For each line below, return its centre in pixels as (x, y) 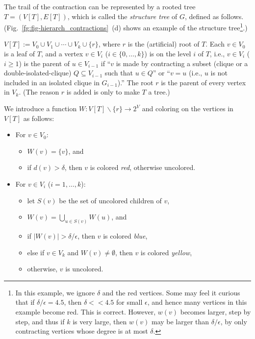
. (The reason (39, 92)
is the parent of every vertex (204, 82)
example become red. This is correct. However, (86, 311)
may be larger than (180, 321)
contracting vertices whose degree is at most (82, 331)
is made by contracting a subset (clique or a (182, 63)
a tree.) (159, 92)
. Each (215, 44)
